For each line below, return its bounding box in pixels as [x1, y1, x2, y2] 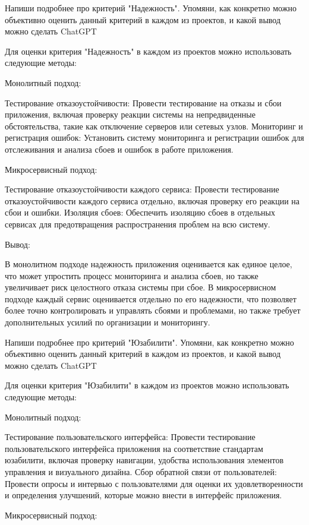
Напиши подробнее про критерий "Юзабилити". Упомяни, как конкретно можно [5, 336, 294, 348]
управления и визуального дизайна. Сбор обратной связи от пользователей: [5, 466, 277, 477]
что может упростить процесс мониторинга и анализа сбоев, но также [5, 269, 258, 282]
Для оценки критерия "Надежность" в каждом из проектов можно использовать [5, 45, 292, 57]
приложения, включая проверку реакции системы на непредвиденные [5, 108, 256, 121]
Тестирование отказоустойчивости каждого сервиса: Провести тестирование [5, 183, 279, 195]
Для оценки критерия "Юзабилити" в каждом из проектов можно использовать [5, 379, 289, 391]
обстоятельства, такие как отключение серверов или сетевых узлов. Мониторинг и [5, 119, 303, 132]
